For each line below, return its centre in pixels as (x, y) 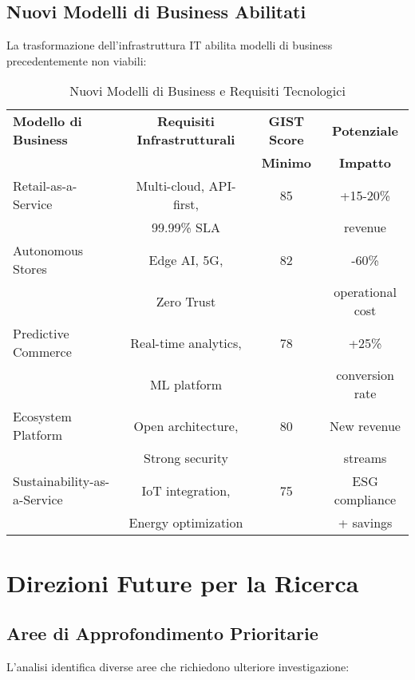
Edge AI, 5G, (186, 259)
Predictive (41, 334)
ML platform (186, 384)
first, (186, 204)
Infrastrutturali (186, 140)
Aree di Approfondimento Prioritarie (162, 633)
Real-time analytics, (186, 342)
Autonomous (48, 251)
